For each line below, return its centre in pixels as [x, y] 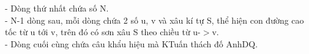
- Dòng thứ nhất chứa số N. [57, 8]
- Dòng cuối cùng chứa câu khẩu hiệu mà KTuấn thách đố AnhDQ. [132, 43]
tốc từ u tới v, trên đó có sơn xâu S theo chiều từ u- [103, 32]
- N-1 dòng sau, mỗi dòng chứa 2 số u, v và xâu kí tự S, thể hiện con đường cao [154, 20]
